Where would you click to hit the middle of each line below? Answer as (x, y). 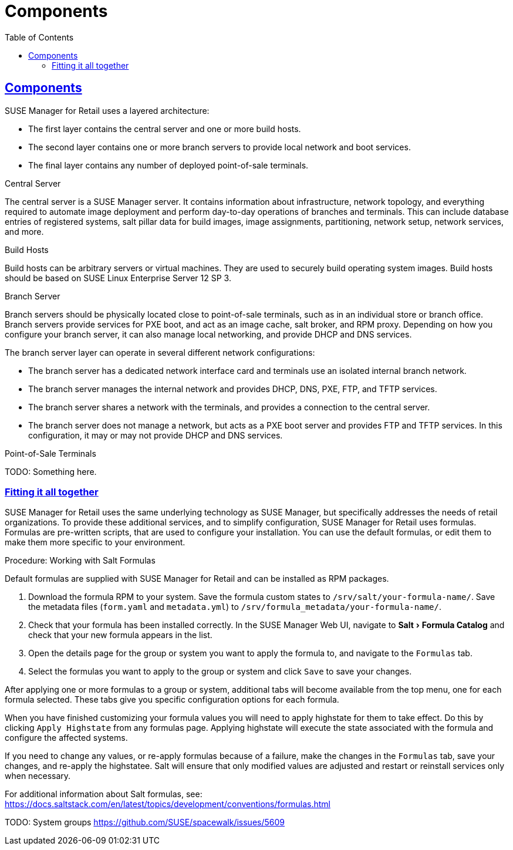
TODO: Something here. (51, 471)
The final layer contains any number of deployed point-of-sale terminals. (168, 165)
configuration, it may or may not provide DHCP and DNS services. (156, 435)
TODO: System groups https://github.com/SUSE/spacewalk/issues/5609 (145, 822)
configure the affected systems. (66, 738)
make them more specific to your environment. (95, 542)
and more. (24, 231)
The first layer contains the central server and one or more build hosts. (165, 129)
